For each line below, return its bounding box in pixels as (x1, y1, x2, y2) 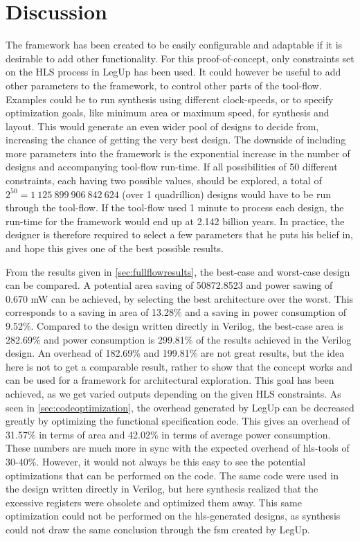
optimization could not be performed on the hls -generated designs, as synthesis (6, 508, 341, 523)
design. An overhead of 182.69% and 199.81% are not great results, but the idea (6, 346, 345, 360)
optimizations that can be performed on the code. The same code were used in (6, 468, 339, 482)
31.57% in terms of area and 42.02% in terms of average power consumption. (6, 427, 331, 441)
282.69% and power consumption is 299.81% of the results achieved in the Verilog (6, 332, 352, 346)
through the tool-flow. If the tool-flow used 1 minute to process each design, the (6, 200, 344, 215)
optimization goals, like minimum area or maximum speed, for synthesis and (6, 105, 330, 120)
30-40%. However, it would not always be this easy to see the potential (6, 454, 306, 468)
